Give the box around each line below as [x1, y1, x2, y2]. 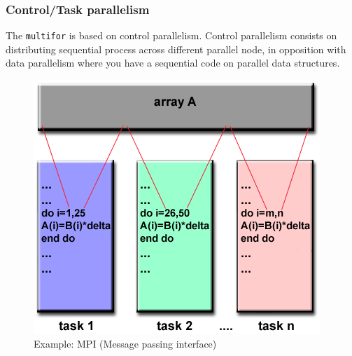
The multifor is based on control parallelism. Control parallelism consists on [6, 28, 337, 43]
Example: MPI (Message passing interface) [34, 336, 217, 350]
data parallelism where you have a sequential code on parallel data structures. [6, 55, 340, 70]
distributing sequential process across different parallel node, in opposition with [6, 41, 346, 56]
